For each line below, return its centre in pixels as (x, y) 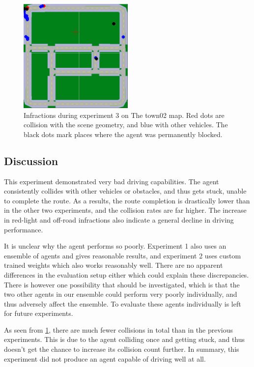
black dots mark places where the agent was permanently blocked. (123, 134)
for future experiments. (39, 313)
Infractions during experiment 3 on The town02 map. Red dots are (124, 115)
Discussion (31, 160)
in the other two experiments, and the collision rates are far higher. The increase (125, 210)
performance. (24, 229)
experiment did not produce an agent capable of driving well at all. (105, 358)
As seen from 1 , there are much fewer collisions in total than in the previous (119, 329)
